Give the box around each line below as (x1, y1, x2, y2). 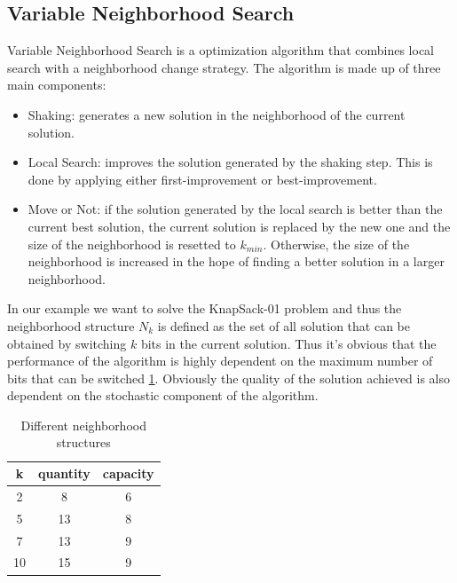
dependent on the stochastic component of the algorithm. (7, 386, 319, 405)
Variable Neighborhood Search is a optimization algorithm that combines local (7, 41, 435, 59)
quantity (38, 464, 91, 483)
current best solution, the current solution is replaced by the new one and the (28, 217, 451, 235)
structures (56, 433, 111, 452)
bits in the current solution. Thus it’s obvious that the (140, 334, 437, 352)
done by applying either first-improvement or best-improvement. (28, 169, 377, 188)
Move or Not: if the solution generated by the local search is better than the (28, 200, 443, 218)
